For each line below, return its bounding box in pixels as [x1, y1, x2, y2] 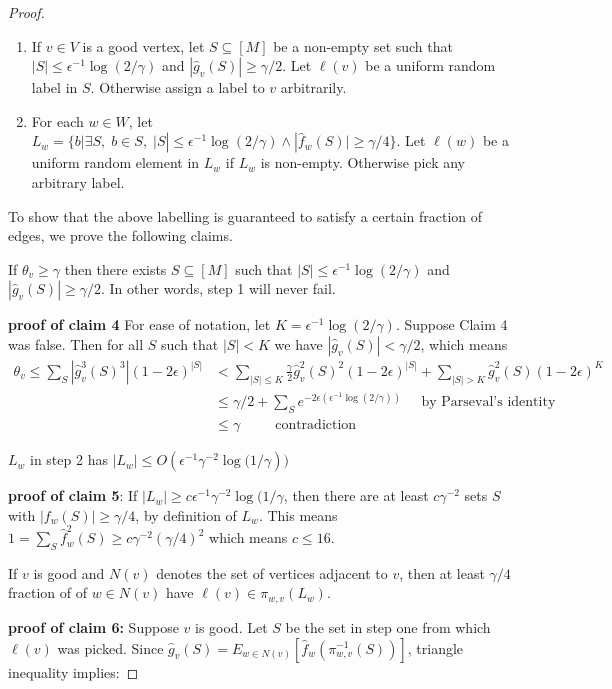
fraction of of [8, 582, 88, 603]
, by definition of [135, 504, 237, 525]
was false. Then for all [8, 333, 144, 354]
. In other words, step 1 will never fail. [101, 278, 336, 299]
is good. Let [194, 616, 268, 637]
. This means [258, 504, 338, 525]
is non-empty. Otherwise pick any [260, 152, 465, 173]
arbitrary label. [31, 171, 125, 192]
